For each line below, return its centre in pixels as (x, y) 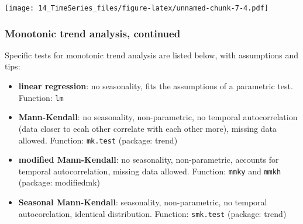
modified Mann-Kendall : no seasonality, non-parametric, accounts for (149, 160)
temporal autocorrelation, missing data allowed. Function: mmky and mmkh (150, 171)
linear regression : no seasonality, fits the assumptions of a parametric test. (156, 86)
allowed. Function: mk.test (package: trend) (98, 140)
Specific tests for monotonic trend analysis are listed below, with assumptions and (152, 55)
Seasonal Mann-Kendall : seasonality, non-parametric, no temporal (143, 202)
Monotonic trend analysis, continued (93, 33)
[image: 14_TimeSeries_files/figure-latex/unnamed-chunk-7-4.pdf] (137, 8)
